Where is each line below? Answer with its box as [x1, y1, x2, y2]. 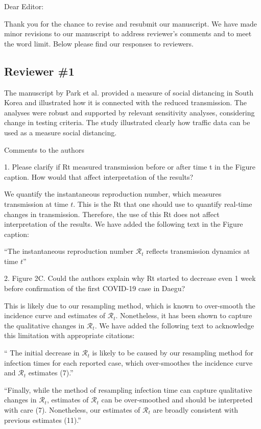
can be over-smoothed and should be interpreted [101, 394, 253, 405]
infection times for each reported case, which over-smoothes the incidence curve [4, 357, 253, 368]
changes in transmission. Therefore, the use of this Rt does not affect [4, 208, 220, 219]
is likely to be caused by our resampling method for [92, 347, 253, 358]
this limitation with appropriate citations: [4, 330, 135, 341]
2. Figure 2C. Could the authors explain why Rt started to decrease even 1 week [4, 273, 256, 283]
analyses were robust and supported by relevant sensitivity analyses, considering [4, 107, 255, 117]
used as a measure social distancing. [4, 127, 117, 137]
